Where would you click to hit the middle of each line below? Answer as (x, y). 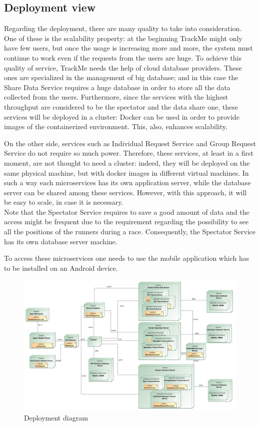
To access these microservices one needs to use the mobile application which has (127, 258)
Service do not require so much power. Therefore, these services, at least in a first (129, 153)
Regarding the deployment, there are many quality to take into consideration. (123, 28)
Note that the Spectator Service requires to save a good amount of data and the (127, 211)
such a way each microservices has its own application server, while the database (127, 182)
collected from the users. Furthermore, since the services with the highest (116, 97)
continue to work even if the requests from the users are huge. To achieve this (123, 57)
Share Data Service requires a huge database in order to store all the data (117, 87)
